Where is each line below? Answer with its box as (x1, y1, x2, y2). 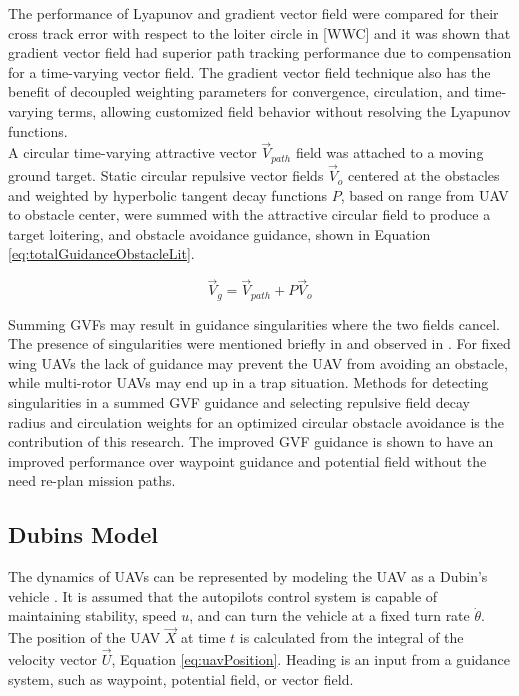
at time (181, 627, 226, 648)
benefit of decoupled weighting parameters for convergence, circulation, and (8, 81, 470, 102)
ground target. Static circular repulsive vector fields (8, 165, 324, 186)
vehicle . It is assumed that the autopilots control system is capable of (8, 585, 438, 606)
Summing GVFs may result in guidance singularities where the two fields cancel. (8, 313, 500, 334)
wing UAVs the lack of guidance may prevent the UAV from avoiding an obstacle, (8, 352, 508, 373)
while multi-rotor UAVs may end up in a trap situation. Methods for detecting (8, 372, 489, 393)
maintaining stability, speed (8, 605, 177, 626)
